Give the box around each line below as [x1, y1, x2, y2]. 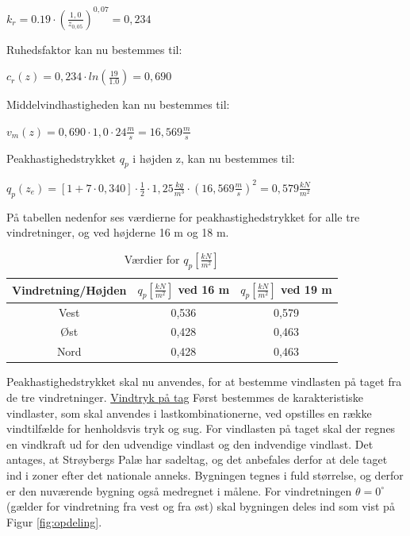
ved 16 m [178, 280, 230, 297]
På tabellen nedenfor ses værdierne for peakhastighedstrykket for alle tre [6, 208, 360, 225]
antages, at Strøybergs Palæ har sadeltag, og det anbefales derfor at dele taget [6, 451, 388, 468]
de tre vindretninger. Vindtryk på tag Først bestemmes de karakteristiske [6, 389, 364, 406]
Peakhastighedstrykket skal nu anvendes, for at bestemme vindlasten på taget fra [6, 373, 402, 390]
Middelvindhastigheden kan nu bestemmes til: [6, 96, 230, 113]
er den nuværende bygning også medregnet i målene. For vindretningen [6, 482, 352, 499]
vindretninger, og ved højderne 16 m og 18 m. [6, 224, 229, 241]
